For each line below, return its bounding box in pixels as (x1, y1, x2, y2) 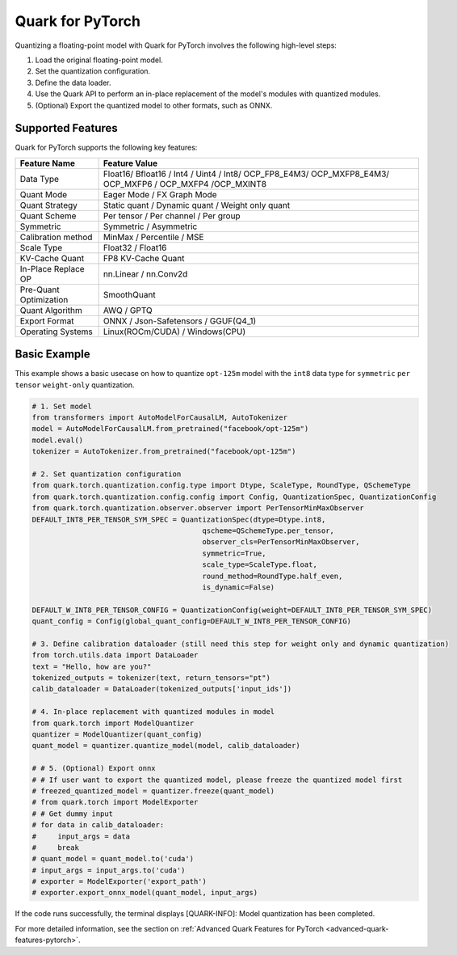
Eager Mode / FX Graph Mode (103, 188, 217, 200)
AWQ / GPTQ (103, 304, 153, 315)
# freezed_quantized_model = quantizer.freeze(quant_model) (31, 786, 275, 796)
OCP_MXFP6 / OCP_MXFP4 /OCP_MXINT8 (103, 178, 266, 189)
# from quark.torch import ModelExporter (31, 797, 199, 807)
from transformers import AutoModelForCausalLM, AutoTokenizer (31, 413, 288, 422)
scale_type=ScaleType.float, (202, 560, 318, 569)
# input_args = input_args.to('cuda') (31, 865, 186, 875)
